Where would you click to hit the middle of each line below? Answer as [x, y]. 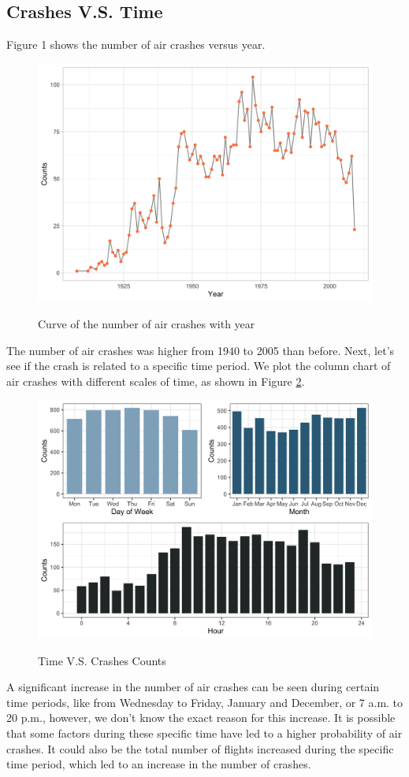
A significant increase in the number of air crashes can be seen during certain [193, 687]
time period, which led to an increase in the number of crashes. [159, 764]
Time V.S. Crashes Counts [102, 660]
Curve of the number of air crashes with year [147, 324]
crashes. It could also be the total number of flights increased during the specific [200, 748]
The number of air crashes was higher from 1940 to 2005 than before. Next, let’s [201, 350]
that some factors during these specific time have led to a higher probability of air [204, 733]
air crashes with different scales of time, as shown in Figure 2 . [156, 381]
